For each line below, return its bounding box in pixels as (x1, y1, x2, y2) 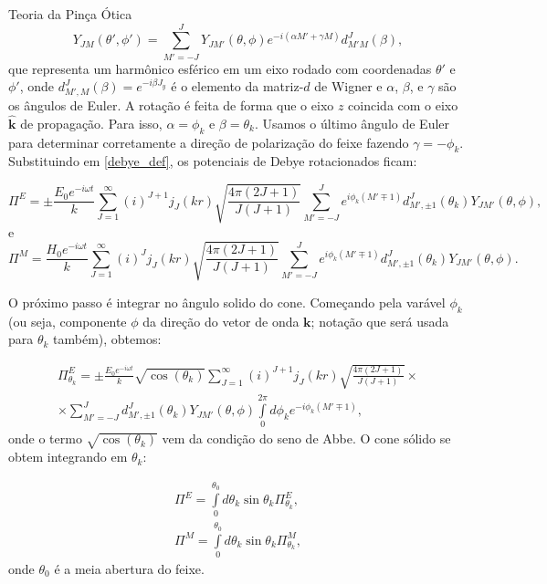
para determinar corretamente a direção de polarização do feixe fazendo (8, 132, 409, 151)
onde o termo (8, 429, 82, 448)
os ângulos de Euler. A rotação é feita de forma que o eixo (8, 96, 334, 115)
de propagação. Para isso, (20, 113, 163, 132)
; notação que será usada (310, 311, 449, 330)
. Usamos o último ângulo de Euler (254, 113, 450, 132)
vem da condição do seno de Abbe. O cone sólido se (162, 429, 451, 448)
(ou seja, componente (8, 311, 127, 330)
